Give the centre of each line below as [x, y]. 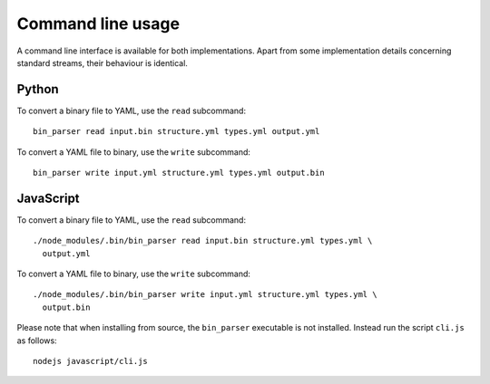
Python [38, 89]
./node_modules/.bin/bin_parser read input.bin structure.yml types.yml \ [203, 241]
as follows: [37, 341]
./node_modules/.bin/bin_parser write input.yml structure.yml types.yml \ [205, 295]
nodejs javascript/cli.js [91, 361]
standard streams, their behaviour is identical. [102, 62]
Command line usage [98, 24]
